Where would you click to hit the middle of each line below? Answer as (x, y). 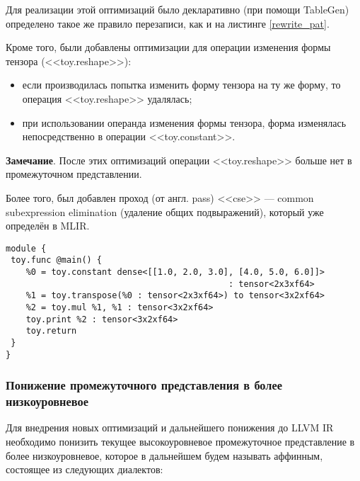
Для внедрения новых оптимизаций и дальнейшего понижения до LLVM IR (170, 428)
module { (26, 248)
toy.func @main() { (57, 260)
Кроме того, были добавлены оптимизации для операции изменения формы (168, 47)
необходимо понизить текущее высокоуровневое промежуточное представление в (180, 442)
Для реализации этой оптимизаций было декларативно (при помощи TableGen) (178, 9)
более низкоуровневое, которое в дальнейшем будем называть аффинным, (164, 455)
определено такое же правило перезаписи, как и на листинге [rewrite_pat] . (168, 23)
